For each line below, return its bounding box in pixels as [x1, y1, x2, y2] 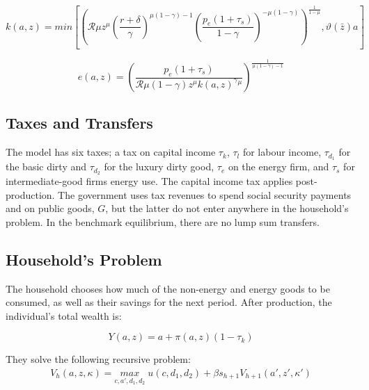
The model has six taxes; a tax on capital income [6, 145, 216, 159]
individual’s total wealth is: [6, 308, 122, 323]
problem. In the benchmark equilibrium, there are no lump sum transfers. [6, 214, 320, 229]
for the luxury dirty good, [104, 159, 214, 174]
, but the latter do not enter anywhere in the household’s [105, 201, 349, 216]
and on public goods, [6, 201, 95, 216]
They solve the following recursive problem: [6, 352, 191, 366]
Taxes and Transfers [6, 112, 153, 133]
